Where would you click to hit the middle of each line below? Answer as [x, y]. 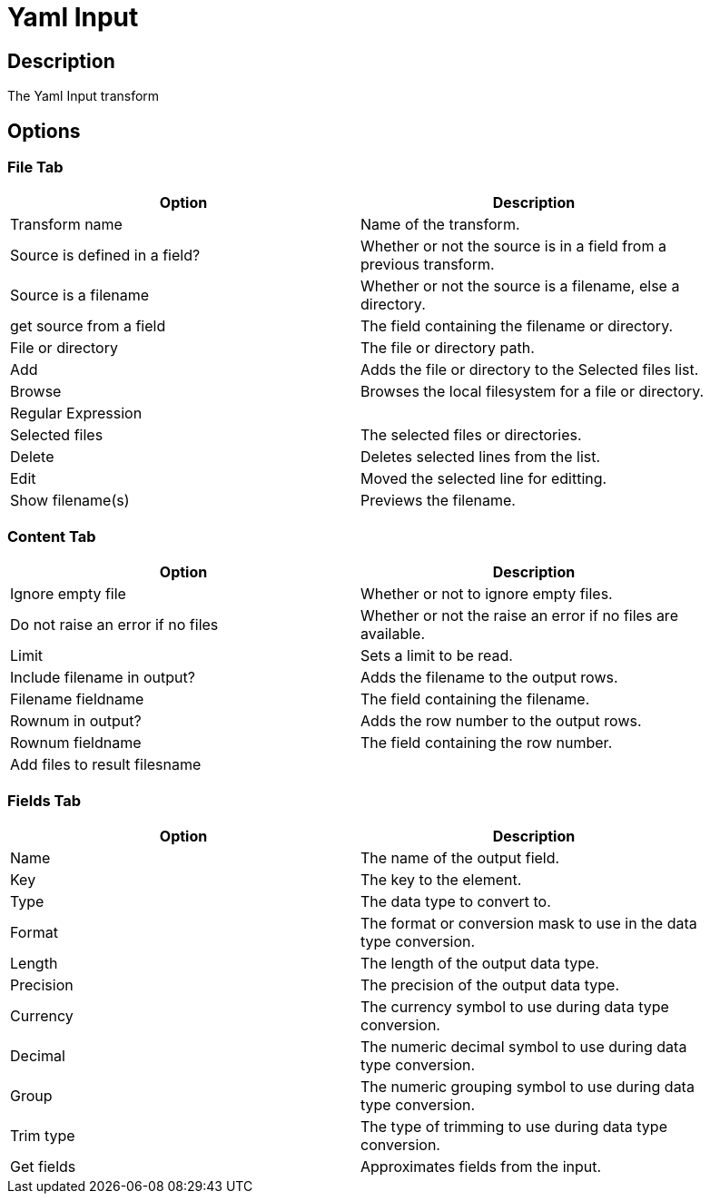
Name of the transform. [440, 225]
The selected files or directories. [471, 435]
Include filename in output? [103, 678]
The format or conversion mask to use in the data [529, 923]
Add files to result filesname [106, 765]
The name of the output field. [460, 857]
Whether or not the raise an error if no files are [519, 616]
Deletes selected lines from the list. [481, 457]
